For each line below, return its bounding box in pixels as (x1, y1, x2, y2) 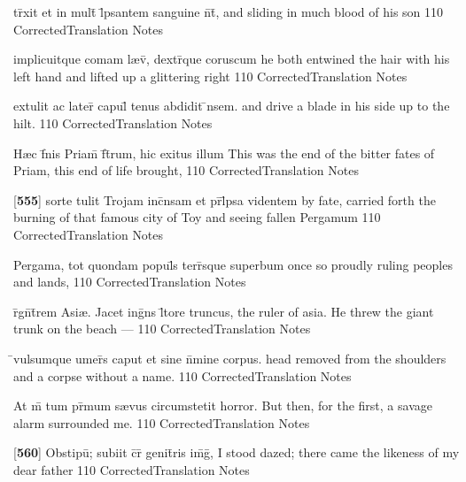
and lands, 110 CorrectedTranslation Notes (13, 272, 246, 291)
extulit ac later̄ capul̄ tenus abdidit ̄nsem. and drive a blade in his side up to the (13, 96, 450, 115)
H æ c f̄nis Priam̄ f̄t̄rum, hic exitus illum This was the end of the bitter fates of (13, 143, 435, 162)
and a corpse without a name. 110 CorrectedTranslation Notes (13, 366, 352, 385)
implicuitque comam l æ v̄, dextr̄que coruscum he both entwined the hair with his (13, 50, 450, 68)
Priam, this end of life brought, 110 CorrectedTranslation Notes (13, 161, 359, 180)
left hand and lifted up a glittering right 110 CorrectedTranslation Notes (13, 66, 408, 85)
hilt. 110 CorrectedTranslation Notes (13, 113, 213, 132)
